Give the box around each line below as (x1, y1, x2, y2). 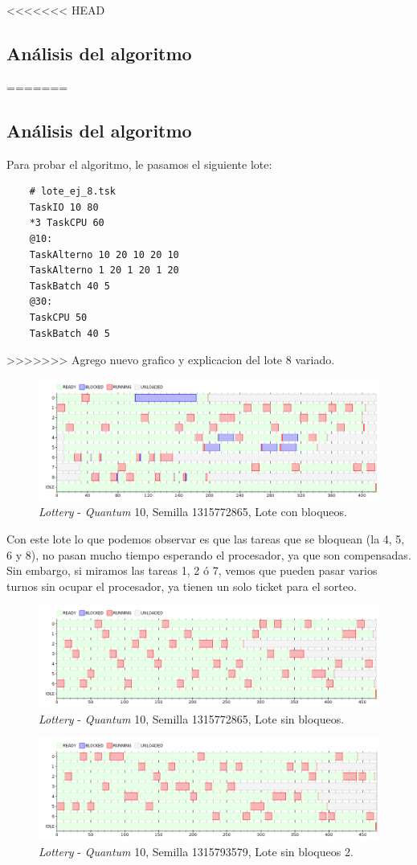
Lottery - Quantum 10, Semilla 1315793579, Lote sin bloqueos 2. (39, 842, 354, 859)
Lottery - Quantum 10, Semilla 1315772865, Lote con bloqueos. (39, 503, 347, 520)
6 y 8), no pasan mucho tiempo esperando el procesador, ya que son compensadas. (6, 546, 411, 563)
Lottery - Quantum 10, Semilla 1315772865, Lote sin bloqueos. (39, 710, 345, 727)
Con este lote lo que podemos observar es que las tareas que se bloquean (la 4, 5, (6, 531, 405, 547)
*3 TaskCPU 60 (29, 217, 104, 229)
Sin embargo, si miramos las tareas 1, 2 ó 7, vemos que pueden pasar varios (6, 562, 378, 579)
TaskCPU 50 (29, 311, 88, 323)
